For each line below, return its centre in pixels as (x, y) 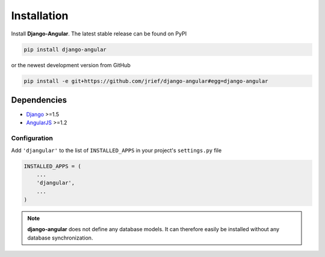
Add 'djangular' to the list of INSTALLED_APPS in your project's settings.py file (116, 150)
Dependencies (39, 100)
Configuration (32, 138)
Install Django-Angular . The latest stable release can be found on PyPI (99, 34)
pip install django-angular (65, 49)
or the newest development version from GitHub (71, 65)
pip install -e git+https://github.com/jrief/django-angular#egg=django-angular (146, 81)
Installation (40, 16)
